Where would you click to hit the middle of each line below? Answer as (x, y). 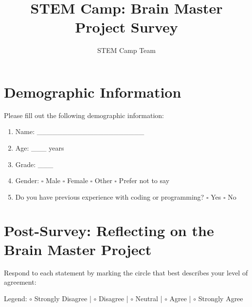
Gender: (27, 180)
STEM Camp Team (126, 50)
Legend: (16, 298)
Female (77, 180)
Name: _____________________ (80, 131)
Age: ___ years (40, 148)
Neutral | (149, 298)
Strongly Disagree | (63, 298)
